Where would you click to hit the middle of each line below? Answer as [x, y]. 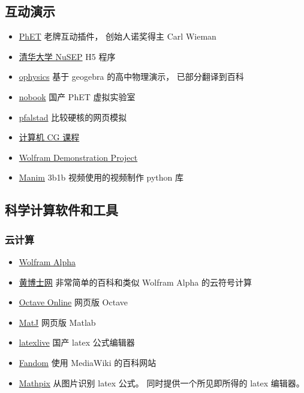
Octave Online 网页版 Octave [73, 302]
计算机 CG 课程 [49, 137]
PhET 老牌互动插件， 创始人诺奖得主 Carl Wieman [118, 36]
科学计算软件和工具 [61, 210]
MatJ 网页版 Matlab [57, 322]
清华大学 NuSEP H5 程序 [67, 56]
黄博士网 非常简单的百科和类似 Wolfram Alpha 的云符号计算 [135, 282]
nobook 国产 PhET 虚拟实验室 [77, 96]
